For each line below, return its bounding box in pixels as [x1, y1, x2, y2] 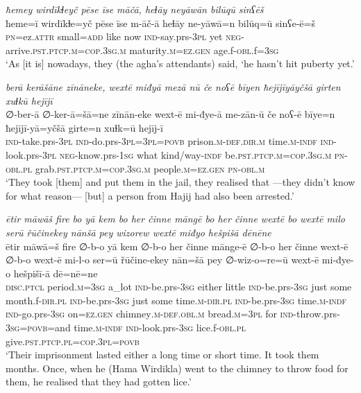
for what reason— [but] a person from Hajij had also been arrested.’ [6, 188, 294, 202]
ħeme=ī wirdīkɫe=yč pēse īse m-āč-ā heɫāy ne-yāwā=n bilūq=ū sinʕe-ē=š [6, 15, 315, 30]
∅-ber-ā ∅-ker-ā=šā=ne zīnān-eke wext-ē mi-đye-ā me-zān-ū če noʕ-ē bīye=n [6, 107, 335, 121]
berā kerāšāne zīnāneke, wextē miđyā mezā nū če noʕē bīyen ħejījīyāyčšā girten [6, 79, 341, 94]
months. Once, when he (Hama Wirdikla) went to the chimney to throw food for [6, 360, 349, 375]
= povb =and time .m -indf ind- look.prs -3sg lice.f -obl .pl [19, 320, 246, 335]
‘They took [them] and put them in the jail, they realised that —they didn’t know [6, 175, 355, 189]
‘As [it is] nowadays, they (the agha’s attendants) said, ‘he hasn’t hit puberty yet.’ [6, 56, 355, 71]
